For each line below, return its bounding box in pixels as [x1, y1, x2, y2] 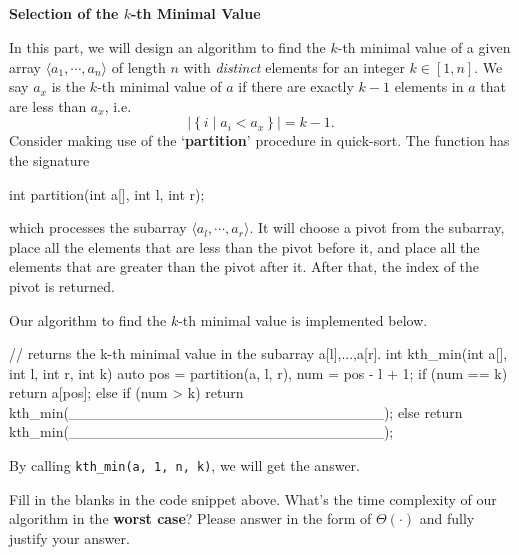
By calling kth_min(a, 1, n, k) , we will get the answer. [9, 455, 360, 476]
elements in [394, 76, 464, 97]
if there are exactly [238, 76, 354, 97]
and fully [419, 508, 475, 529]
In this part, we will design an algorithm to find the [9, 36, 326, 57]
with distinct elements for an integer [183, 56, 405, 77]
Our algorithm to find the [9, 309, 167, 330]
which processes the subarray [9, 217, 187, 238]
